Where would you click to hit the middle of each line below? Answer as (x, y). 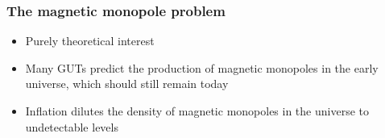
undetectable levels (72, 126)
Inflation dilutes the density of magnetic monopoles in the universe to (197, 111)
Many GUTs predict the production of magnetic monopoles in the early (202, 67)
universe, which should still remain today (127, 84)
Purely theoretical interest (90, 41)
